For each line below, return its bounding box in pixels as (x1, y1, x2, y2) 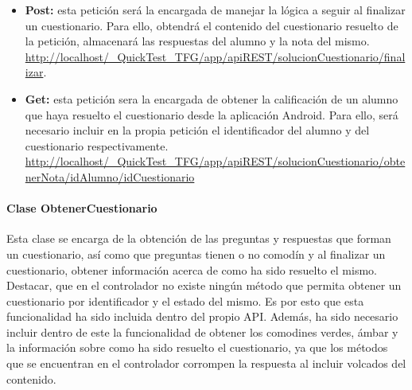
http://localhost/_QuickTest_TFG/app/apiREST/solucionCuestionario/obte (25, 153, 406, 170)
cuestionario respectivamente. (25, 137, 169, 154)
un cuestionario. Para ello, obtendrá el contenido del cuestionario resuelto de (25, 17, 398, 33)
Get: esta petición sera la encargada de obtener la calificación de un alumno (25, 90, 398, 107)
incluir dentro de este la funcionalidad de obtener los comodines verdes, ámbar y (6, 323, 398, 340)
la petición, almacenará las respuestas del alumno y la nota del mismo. (25, 33, 370, 49)
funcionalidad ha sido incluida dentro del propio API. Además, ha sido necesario (6, 308, 398, 325)
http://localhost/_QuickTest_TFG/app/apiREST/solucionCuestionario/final (25, 48, 406, 64)
